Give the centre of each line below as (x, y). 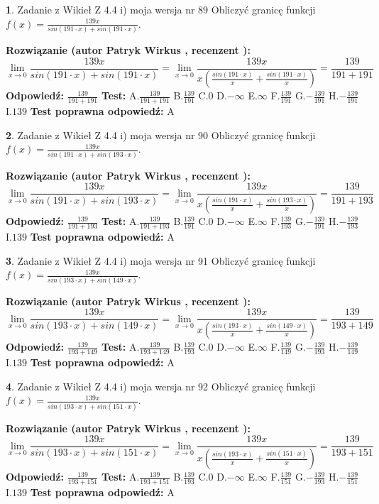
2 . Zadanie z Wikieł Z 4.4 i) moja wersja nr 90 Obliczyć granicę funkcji (161, 135)
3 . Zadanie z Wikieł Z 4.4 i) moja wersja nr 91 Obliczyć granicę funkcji (161, 260)
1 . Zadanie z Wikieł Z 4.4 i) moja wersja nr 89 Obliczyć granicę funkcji (161, 9)
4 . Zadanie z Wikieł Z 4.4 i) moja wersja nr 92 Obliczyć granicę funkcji (161, 386)
